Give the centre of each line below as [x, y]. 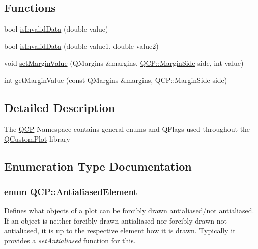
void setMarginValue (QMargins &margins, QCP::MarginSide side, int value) [124, 63]
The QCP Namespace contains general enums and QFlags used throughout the [127, 129]
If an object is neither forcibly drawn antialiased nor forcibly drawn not [116, 220]
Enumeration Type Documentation [98, 166]
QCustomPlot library [37, 139]
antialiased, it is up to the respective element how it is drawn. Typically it [120, 230]
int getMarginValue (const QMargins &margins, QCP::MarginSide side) [116, 80]
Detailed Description [60, 107]
